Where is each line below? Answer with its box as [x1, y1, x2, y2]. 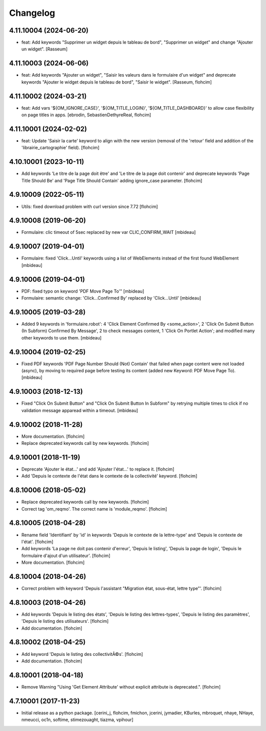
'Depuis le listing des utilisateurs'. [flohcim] [21, 618, 109, 624]
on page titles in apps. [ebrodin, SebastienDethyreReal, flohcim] [21, 112, 151, 118]
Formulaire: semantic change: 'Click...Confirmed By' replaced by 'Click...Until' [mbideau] [21, 295, 201, 301]
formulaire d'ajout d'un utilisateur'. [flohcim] [21, 553, 111, 559]
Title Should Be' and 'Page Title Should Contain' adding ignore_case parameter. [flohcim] [21, 177, 202, 183]
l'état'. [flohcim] [21, 539, 54, 545]
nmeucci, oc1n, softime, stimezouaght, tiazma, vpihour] [21, 717, 133, 723]
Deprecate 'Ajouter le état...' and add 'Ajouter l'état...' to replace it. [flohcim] [21, 466, 174, 472]
